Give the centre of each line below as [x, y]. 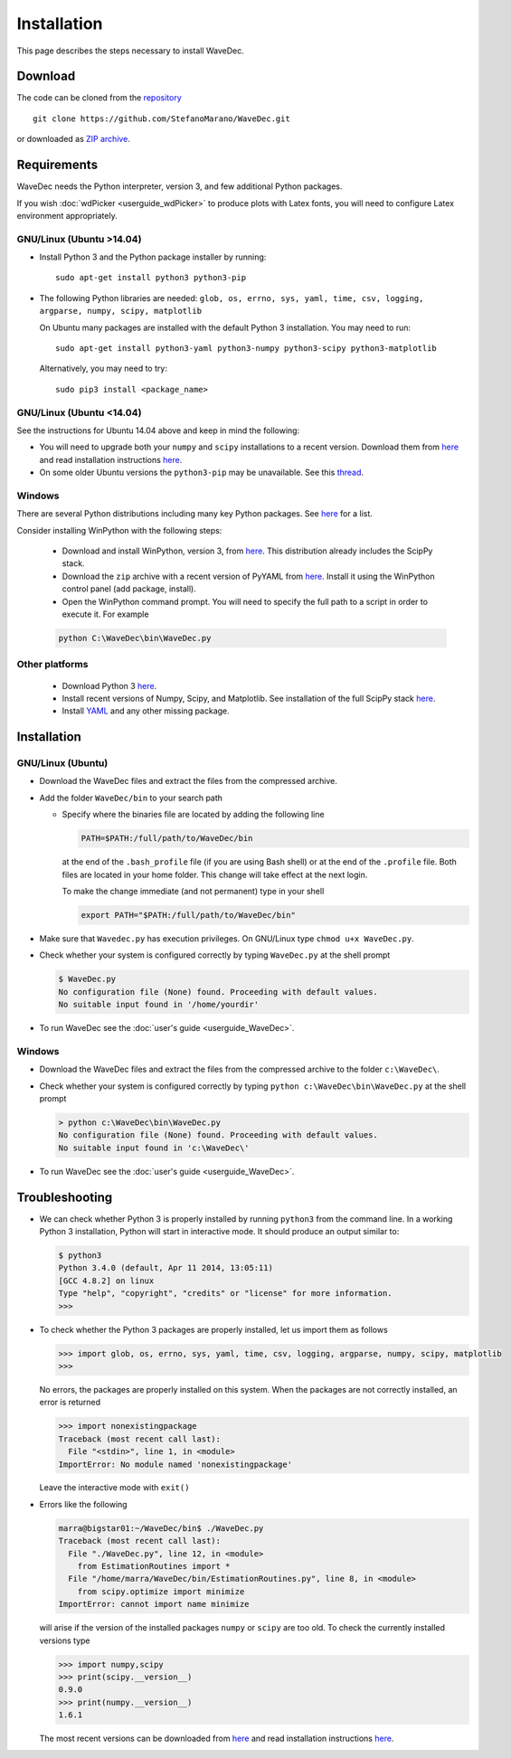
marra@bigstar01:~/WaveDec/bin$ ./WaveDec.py [161, 1528]
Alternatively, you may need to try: [103, 369]
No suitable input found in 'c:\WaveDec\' [154, 1148]
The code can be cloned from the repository [99, 98]
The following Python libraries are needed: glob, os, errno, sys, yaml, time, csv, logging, [232, 298]
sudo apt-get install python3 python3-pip [151, 278]
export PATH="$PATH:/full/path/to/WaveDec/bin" [188, 915]
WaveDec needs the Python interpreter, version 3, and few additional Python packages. [180, 186]
